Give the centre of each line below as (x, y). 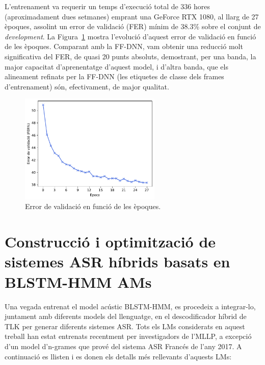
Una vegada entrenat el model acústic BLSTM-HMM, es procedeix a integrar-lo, (130, 306)
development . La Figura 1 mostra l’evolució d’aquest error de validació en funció (130, 36)
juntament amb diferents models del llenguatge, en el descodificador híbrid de (126, 316)
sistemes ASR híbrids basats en (117, 261)
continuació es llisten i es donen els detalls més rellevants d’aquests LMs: (118, 356)
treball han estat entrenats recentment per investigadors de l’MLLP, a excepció (128, 336)
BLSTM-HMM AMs (78, 281)
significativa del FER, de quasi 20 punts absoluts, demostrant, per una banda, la (130, 56)
